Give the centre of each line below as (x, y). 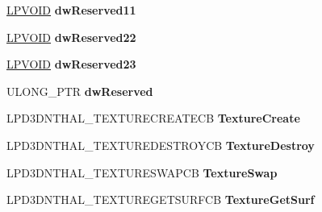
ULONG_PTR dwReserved (80, 91)
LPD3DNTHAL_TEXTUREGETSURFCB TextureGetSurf (161, 200)
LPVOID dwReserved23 (71, 64)
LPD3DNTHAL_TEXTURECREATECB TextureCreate (153, 118)
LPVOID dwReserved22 (71, 37)
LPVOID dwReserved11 (71, 10)
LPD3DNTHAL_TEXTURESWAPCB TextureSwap (142, 172)
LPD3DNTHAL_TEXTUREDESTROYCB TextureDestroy (161, 145)
